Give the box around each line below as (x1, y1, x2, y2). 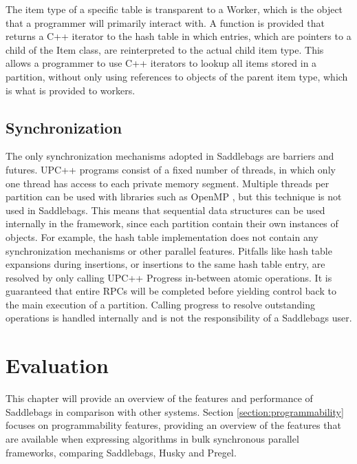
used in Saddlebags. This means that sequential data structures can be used (6, 202, 325, 217)
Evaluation (6, 351, 109, 379)
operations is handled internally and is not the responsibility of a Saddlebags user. (6, 310, 352, 325)
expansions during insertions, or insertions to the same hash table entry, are (6, 257, 325, 271)
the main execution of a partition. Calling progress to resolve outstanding (6, 297, 316, 311)
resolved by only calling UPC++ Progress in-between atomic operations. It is (6, 270, 332, 284)
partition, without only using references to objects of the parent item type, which (6, 69, 348, 83)
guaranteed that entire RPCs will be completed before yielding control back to (6, 284, 336, 298)
